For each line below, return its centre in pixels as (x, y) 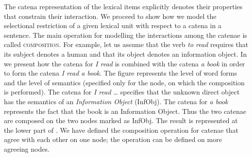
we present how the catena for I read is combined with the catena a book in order (125, 63)
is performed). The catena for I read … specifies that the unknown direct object (122, 92)
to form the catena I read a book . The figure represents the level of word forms (120, 73)
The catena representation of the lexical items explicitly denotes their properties (123, 6)
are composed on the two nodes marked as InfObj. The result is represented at (121, 120)
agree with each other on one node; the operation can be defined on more (113, 139)
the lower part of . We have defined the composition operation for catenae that (121, 130)
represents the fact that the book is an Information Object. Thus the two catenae (125, 111)
